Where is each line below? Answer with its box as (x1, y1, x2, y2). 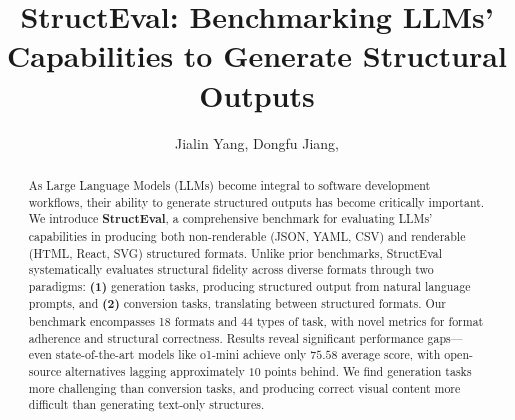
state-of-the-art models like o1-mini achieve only (55, 346, 307, 363)
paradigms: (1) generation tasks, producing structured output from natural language (28, 277, 471, 295)
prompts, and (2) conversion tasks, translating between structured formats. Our (28, 295, 446, 313)
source (28, 363, 62, 380)
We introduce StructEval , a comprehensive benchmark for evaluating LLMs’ (28, 210, 433, 228)
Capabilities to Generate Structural (7, 35, 507, 76)
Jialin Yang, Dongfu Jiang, (175, 132, 339, 153)
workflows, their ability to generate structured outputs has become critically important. (28, 193, 485, 210)
